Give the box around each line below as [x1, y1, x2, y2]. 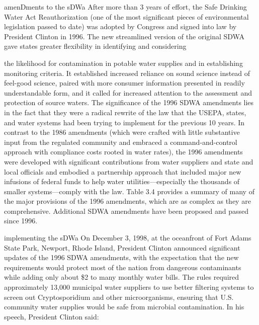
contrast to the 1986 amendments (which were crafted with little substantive [4, 127, 240, 137]
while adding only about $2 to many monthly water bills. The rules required [4, 272, 239, 282]
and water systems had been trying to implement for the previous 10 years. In [4, 117, 245, 127]
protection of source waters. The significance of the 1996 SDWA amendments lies [4, 97, 254, 108]
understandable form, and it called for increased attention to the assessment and [4, 87, 252, 98]
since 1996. [4, 215, 38, 226]
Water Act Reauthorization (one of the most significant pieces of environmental [4, 11, 249, 22]
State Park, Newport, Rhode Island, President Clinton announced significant [4, 242, 240, 253]
